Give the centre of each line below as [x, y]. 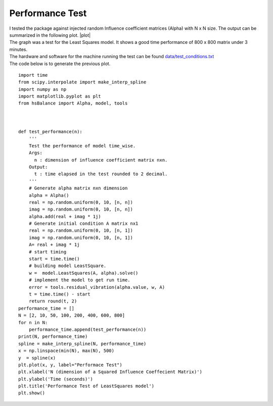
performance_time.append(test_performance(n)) [87, 329]
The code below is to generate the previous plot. [60, 64]
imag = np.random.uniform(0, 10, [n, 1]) [81, 238]
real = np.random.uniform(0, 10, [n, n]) [81, 202]
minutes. [18, 49]
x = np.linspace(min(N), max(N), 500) [66, 351]
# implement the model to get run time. [80, 280]
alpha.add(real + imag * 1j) [65, 216]
